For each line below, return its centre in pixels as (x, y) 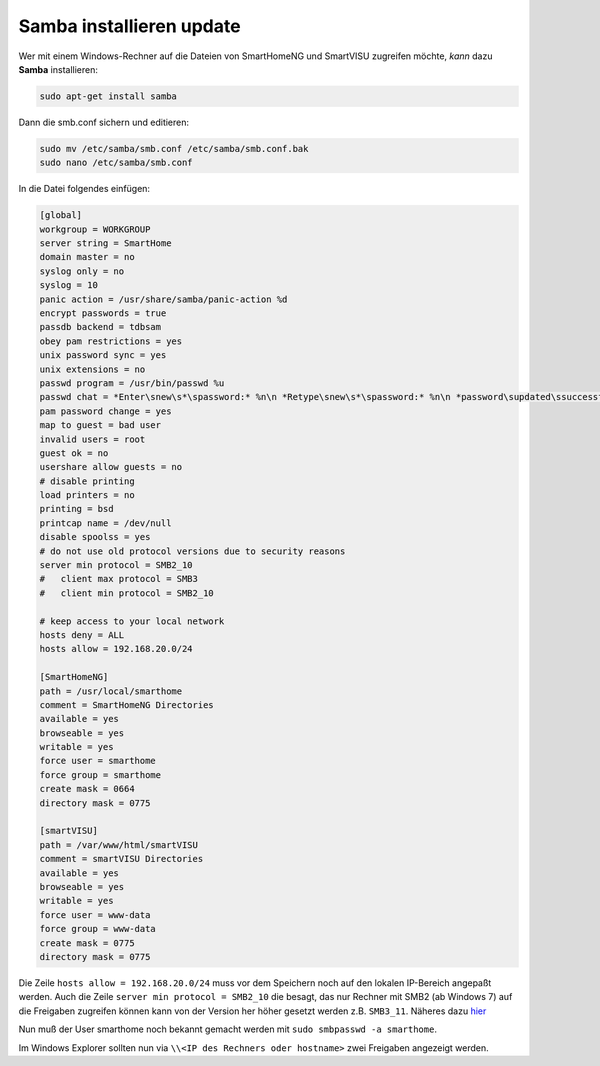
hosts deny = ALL (82, 634)
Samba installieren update (129, 26)
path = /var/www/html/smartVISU (119, 844)
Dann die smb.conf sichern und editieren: (104, 122)
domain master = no (87, 257)
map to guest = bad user (100, 425)
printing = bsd (76, 509)
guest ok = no (74, 453)
